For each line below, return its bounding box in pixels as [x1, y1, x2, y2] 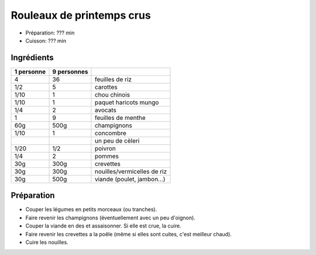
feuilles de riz [94, 75, 132, 83]
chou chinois [94, 91, 130, 99]
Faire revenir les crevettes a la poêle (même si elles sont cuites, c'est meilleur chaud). [25, 230, 232, 237]
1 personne [14, 67, 46, 75]
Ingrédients [11, 53, 54, 63]
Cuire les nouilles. [25, 239, 68, 246]
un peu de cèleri [94, 136, 140, 144]
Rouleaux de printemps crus [11, 9, 152, 22]
